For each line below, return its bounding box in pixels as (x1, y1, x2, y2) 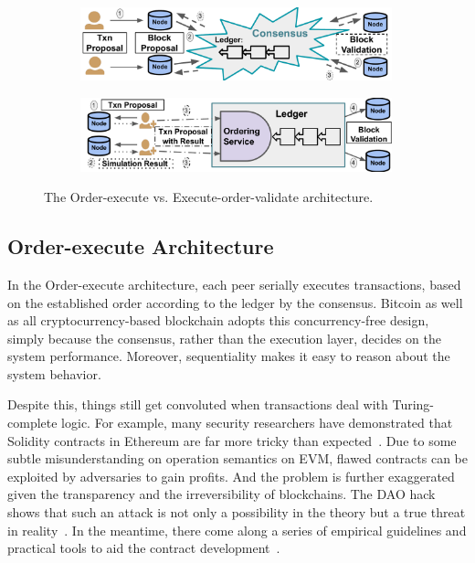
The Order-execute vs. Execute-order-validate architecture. (44, 187, 374, 207)
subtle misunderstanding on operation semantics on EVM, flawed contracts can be (7, 449, 468, 468)
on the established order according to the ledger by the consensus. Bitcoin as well (7, 292, 463, 312)
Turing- (392, 395, 435, 414)
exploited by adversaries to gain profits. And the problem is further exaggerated (7, 466, 455, 485)
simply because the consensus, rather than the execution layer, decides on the (7, 328, 441, 347)
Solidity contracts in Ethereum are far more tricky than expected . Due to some (7, 430, 457, 450)
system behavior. (7, 364, 101, 383)
